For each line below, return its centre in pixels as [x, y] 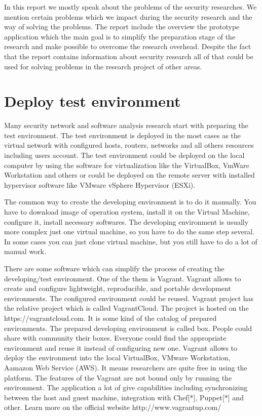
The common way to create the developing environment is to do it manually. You [130, 202]
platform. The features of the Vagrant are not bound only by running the [118, 377]
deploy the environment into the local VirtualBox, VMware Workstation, [117, 358]
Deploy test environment [92, 101]
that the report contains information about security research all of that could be [129, 56]
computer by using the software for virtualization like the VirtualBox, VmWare [127, 165]
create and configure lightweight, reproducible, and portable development [118, 288]
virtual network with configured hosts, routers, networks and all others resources [129, 145]
